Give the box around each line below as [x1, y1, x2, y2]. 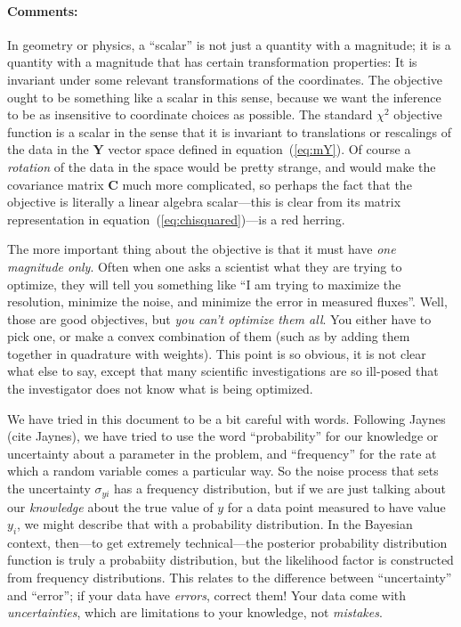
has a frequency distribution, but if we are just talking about [114, 479, 447, 498]
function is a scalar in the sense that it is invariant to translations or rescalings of [7, 122, 452, 141]
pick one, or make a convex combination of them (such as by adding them [7, 327, 410, 346]
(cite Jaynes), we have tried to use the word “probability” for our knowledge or [7, 427, 439, 445]
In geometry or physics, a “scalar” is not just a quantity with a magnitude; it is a [7, 35, 451, 53]
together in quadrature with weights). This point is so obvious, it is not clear [7, 344, 426, 362]
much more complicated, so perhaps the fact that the [122, 175, 412, 193]
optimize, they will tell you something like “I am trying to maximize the [7, 274, 401, 293]
